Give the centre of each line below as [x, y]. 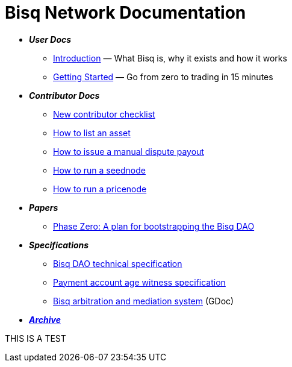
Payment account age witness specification [139, 282]
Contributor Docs [64, 95]
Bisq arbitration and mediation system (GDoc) [144, 301]
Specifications [59, 245]
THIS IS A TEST [36, 338]
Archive [45, 319]
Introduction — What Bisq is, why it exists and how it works [170, 58]
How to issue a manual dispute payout [129, 151]
